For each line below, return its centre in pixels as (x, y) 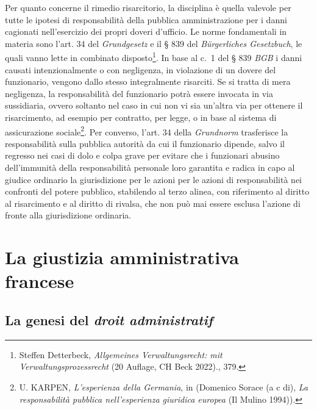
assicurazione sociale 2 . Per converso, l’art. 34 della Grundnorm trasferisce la (147, 131)
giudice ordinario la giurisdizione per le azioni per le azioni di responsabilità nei (154, 179)
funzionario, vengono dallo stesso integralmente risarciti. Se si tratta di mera (148, 81)
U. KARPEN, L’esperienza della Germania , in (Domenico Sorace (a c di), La (164, 387)
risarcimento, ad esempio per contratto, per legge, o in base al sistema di (141, 117)
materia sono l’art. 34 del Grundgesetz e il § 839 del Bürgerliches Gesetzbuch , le (154, 43)
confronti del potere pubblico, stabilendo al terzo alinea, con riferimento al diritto (157, 191)
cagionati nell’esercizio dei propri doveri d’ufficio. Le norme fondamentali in (146, 31)
